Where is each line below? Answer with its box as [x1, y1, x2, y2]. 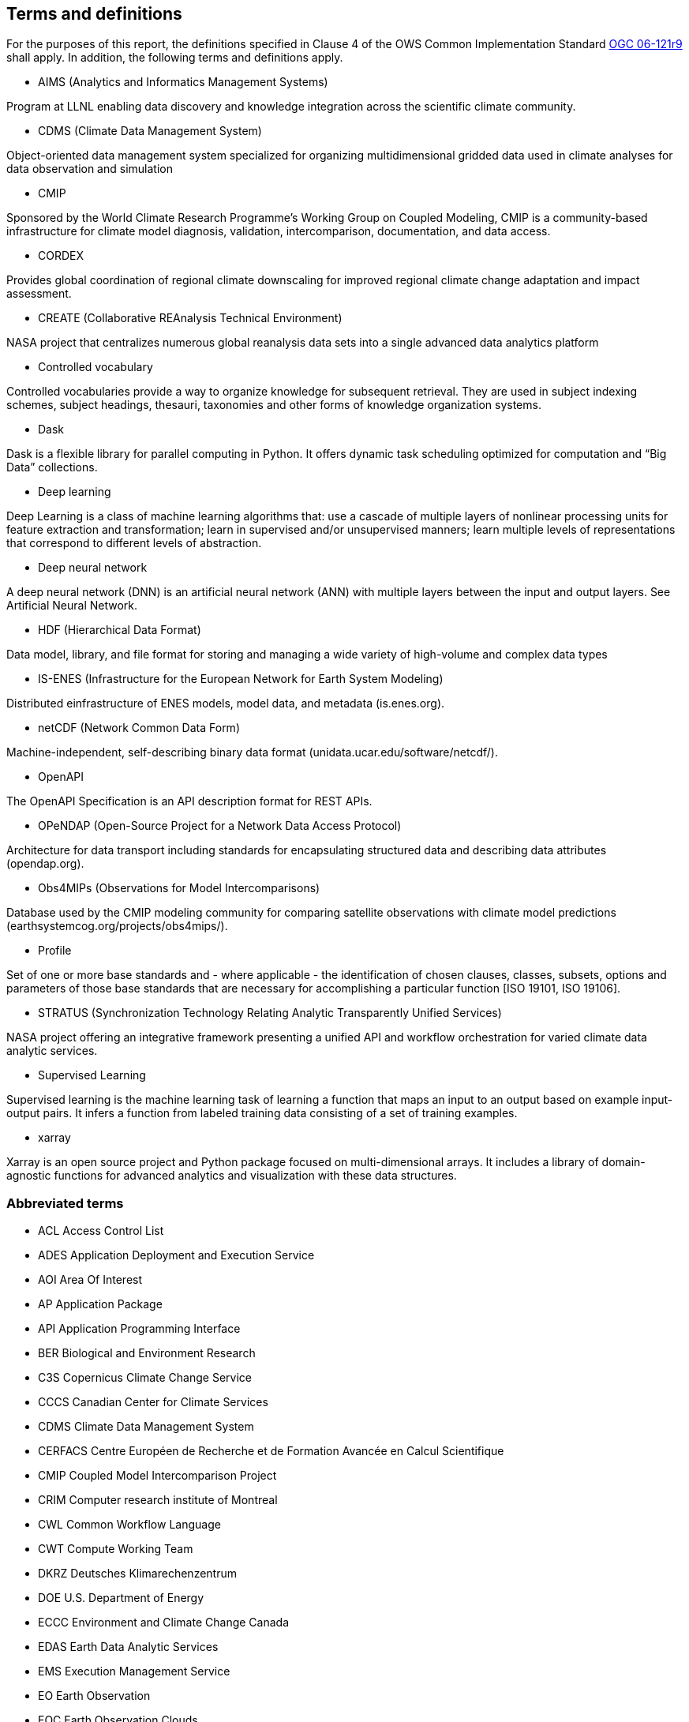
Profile [38, 944, 72, 958]
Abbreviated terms [6, 1195, 124, 1211]
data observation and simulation [6, 162, 173, 176]
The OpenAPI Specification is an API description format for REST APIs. [6, 794, 373, 808]
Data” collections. [6, 460, 98, 475]
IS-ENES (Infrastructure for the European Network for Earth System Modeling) [38, 672, 444, 686]
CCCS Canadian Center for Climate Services [38, 1395, 268, 1409]
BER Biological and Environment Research [38, 1346, 256, 1360]
